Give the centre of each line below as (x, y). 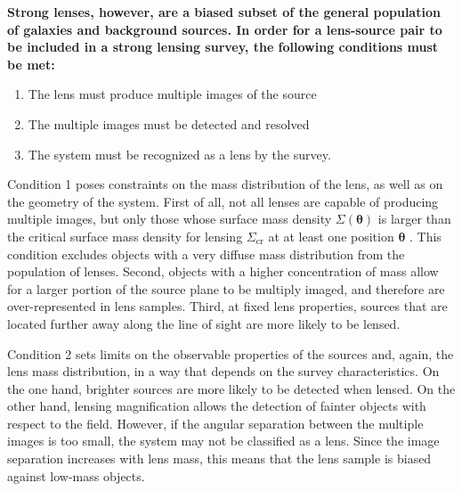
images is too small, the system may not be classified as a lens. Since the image (223, 441)
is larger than (414, 219)
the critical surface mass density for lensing (125, 236)
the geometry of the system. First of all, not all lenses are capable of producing (223, 201)
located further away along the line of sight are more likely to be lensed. (204, 323)
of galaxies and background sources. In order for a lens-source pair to (225, 29)
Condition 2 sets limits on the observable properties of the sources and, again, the (231, 353)
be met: (31, 64)
